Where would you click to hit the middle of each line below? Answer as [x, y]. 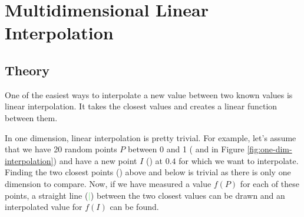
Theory [27, 70]
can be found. [134, 207]
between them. [31, 117]
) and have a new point [95, 160]
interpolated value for [44, 207]
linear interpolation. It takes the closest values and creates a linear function [141, 106]
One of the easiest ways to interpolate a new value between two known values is [149, 94]
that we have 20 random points [61, 149]
